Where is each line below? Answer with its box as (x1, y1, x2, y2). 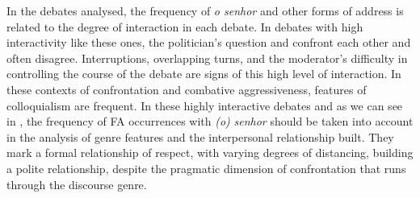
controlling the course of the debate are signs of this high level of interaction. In (6, 65, 401, 82)
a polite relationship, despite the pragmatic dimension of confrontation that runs (6, 159, 406, 176)
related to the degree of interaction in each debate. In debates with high (6, 18, 363, 35)
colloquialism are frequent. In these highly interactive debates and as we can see (6, 97, 403, 113)
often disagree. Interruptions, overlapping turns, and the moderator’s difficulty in (6, 49, 408, 66)
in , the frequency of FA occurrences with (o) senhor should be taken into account (6, 113, 414, 130)
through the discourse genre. (6, 175, 147, 192)
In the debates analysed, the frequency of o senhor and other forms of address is (6, 2, 404, 19)
